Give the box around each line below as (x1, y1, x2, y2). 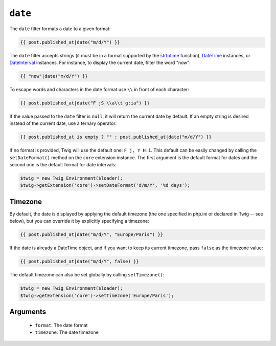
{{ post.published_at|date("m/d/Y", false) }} (20, 258, 139, 265)
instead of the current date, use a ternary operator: (9, 120, 117, 126)
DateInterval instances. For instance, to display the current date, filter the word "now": (9, 59, 191, 66)
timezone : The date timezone (35, 329, 99, 335)
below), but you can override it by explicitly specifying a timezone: (9, 218, 149, 224)
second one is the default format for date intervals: (9, 161, 117, 167)
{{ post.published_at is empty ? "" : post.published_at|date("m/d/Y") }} (20, 134, 212, 140)
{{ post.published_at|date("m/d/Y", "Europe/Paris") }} (20, 232, 164, 237)
